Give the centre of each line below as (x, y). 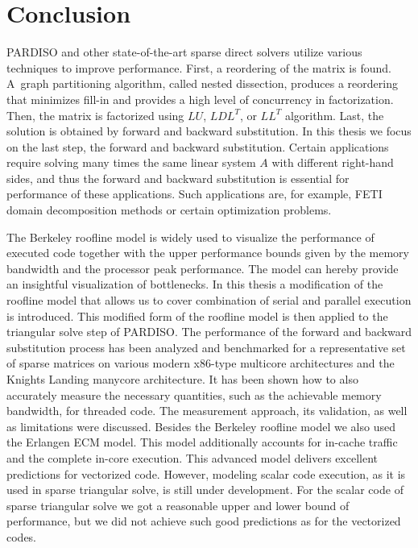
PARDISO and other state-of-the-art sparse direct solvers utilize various (184, 52)
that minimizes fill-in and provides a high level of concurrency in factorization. (200, 99)
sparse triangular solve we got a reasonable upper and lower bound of (178, 505)
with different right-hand (333, 162)
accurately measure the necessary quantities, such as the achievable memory (194, 394)
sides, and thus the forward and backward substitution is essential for (178, 178)
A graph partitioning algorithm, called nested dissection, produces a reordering (202, 83)
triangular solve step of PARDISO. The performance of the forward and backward (209, 332)
